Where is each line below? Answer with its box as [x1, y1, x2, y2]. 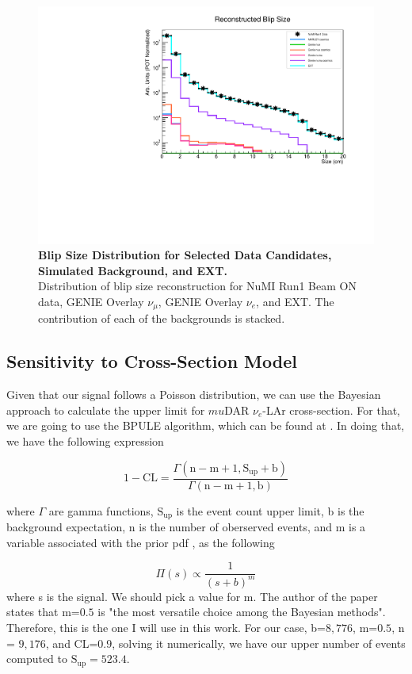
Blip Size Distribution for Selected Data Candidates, [38, 247, 332, 263]
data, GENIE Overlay [38, 293, 144, 310]
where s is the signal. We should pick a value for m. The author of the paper [6, 588, 378, 604]
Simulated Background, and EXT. [38, 262, 227, 278]
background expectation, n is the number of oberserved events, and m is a [6, 519, 366, 535]
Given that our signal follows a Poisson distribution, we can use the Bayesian [6, 386, 381, 403]
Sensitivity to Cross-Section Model [6, 349, 297, 373]
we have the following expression [6, 433, 164, 450]
